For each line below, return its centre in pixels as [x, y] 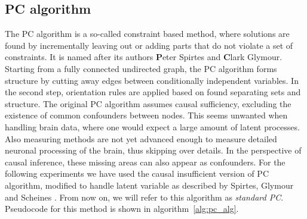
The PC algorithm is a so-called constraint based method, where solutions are [147, 34]
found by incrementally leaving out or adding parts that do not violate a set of [149, 45]
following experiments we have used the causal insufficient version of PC [137, 173]
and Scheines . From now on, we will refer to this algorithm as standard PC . [144, 197]
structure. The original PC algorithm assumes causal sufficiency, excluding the [148, 103]
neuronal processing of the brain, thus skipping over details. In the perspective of [153, 150]
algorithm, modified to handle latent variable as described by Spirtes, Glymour [149, 185]
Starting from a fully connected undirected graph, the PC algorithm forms [141, 68]
